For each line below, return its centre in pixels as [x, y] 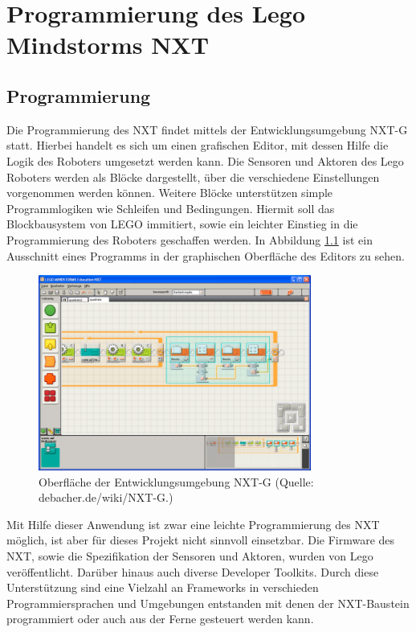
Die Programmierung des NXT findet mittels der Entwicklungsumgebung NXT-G [207, 129]
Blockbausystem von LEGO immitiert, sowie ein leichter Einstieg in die [182, 224]
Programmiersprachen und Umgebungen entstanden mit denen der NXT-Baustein [208, 603]
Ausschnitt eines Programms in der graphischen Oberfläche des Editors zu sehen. [206, 255]
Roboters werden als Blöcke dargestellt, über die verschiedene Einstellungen [193, 176]
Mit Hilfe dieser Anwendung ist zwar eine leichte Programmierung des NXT [193, 524]
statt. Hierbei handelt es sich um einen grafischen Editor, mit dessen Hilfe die [198, 145]
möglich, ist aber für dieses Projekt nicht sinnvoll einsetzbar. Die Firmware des [201, 540]
